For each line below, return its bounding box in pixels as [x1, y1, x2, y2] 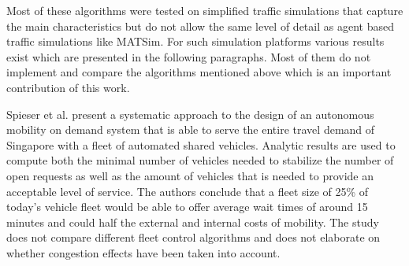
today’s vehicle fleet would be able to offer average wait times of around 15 [6, 198, 368, 215]
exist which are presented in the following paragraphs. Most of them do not [6, 48, 371, 65]
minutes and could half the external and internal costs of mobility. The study [6, 213, 379, 230]
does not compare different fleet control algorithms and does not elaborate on [6, 229, 381, 246]
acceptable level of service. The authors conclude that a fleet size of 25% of [6, 183, 369, 199]
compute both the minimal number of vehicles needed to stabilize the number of [6, 152, 394, 168]
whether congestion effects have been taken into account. [6, 244, 281, 260]
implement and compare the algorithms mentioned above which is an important [6, 64, 392, 80]
